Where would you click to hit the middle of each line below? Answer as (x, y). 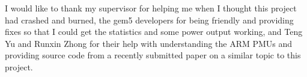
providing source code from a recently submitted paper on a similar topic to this (153, 55)
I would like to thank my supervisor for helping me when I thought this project (151, 8)
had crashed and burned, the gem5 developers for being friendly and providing (149, 20)
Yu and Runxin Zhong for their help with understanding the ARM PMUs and (149, 43)
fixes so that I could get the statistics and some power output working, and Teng (154, 32)
